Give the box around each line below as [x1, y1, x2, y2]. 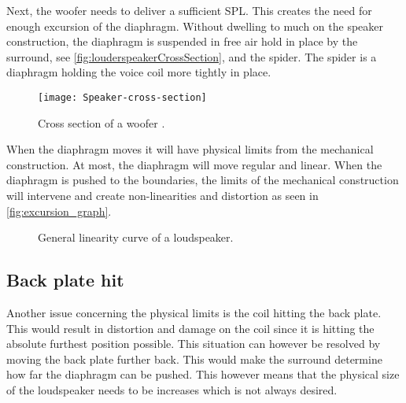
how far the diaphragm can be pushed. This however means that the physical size [6, 366, 400, 383]
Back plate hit [6, 268, 124, 292]
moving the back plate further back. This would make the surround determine [6, 350, 382, 367]
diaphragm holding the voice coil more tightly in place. [6, 64, 271, 80]
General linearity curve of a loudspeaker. [38, 229, 234, 246]
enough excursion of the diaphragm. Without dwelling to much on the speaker [6, 17, 384, 34]
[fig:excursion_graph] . [6, 202, 112, 219]
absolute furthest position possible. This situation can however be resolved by [6, 335, 381, 352]
